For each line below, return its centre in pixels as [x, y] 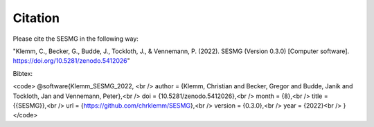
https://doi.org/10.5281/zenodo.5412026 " [72, 61]
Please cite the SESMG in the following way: [75, 39]
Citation [36, 18]
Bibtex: [23, 73]
